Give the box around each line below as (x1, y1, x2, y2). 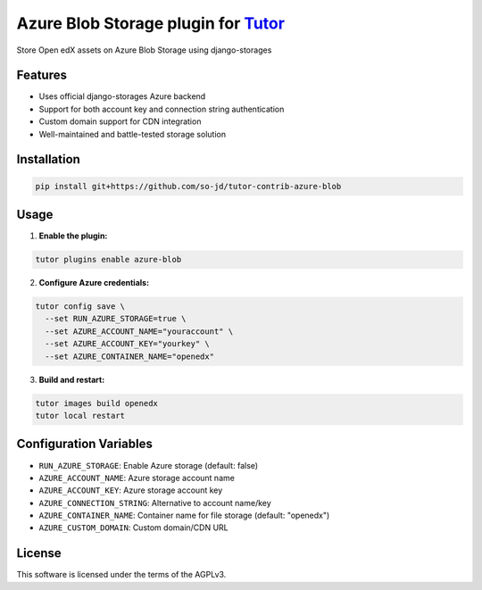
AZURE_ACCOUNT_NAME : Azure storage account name (38, 472, 236, 483)
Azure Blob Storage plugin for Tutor (16, 13, 286, 33)
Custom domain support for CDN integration (38, 116, 202, 127)
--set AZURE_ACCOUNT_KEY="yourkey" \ (45, 339, 210, 349)
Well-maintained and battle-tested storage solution (38, 129, 227, 139)
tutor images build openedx (35, 398, 158, 408)
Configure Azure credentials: (38, 278, 150, 288)
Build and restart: (38, 374, 105, 385)
